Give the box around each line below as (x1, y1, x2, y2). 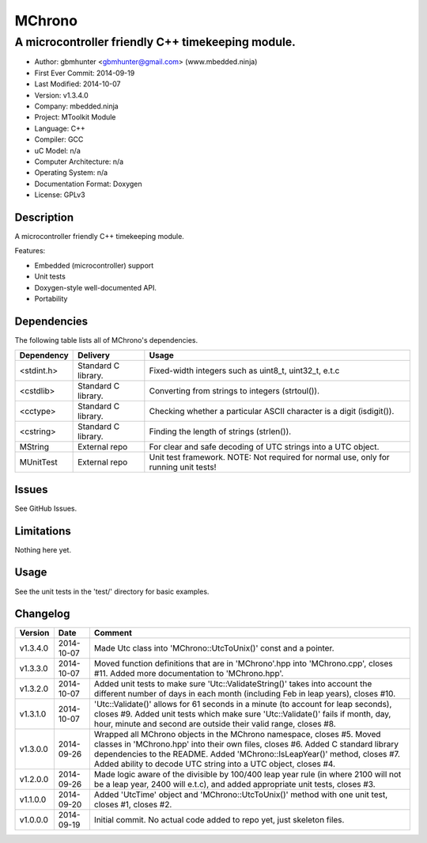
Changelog (14, 607, 70, 621)
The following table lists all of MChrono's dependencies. (14, 335, 198, 344)
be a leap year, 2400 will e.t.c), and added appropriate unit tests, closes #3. (93, 779, 376, 790)
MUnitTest (19, 457, 59, 468)
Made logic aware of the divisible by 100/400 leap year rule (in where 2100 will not (93, 769, 402, 780)
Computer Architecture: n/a (34, 157, 124, 166)
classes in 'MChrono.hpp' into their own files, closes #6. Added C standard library (93, 739, 399, 750)
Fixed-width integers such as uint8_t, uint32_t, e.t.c (149, 365, 340, 376)
